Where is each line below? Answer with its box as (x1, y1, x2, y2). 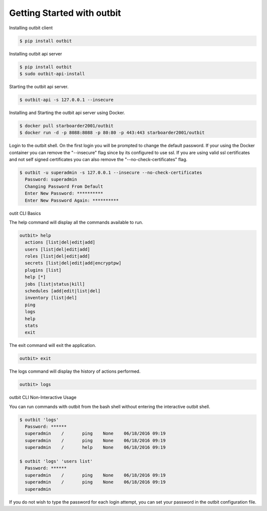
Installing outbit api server (9, 51, 62, 57)
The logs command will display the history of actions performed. (9, 368, 141, 374)
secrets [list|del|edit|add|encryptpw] (25, 260, 122, 266)
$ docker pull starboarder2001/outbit (19, 123, 114, 128)
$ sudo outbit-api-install (19, 71, 85, 76)
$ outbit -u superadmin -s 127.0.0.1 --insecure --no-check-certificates (19, 170, 202, 175)
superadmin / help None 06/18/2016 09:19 (25, 445, 166, 451)
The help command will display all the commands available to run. (9, 219, 143, 225)
